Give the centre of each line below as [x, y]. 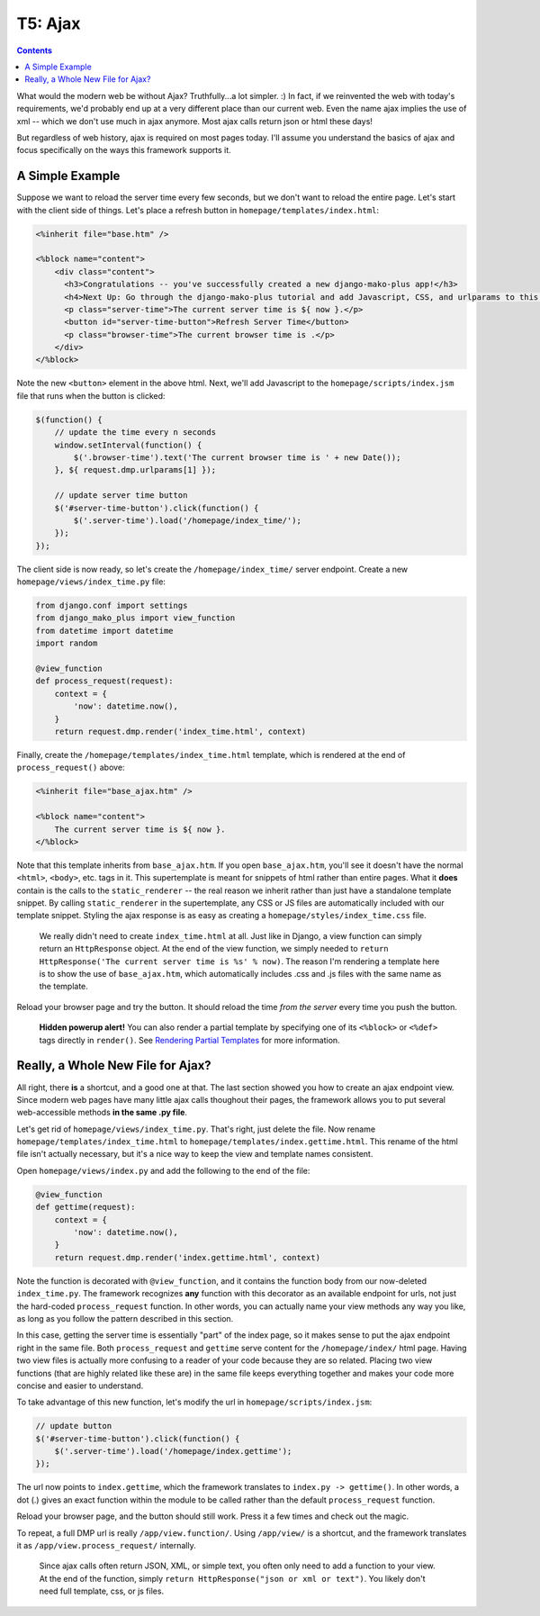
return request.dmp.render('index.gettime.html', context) [188, 1257]
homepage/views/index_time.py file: [91, 582]
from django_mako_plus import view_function [135, 618]
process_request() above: [71, 767]
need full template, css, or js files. [102, 1591]
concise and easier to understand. [80, 1386]
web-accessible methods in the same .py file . [102, 1113]
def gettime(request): [85, 1207]
